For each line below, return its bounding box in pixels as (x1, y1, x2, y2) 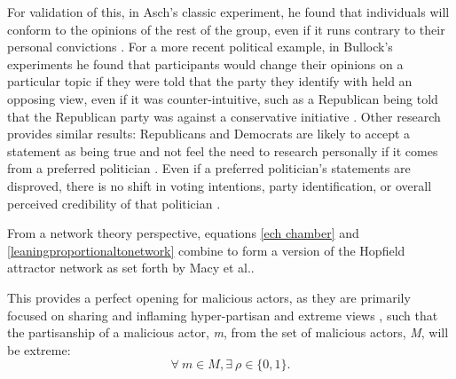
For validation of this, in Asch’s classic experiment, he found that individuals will (7, 3, 450, 20)
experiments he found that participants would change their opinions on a (7, 54, 404, 73)
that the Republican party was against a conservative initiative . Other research (7, 107, 441, 125)
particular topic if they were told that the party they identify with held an (7, 72, 413, 91)
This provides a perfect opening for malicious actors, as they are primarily (7, 288, 411, 306)
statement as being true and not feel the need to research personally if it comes (7, 141, 438, 160)
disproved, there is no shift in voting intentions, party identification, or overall (7, 176, 432, 194)
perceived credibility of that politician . (7, 193, 221, 212)
